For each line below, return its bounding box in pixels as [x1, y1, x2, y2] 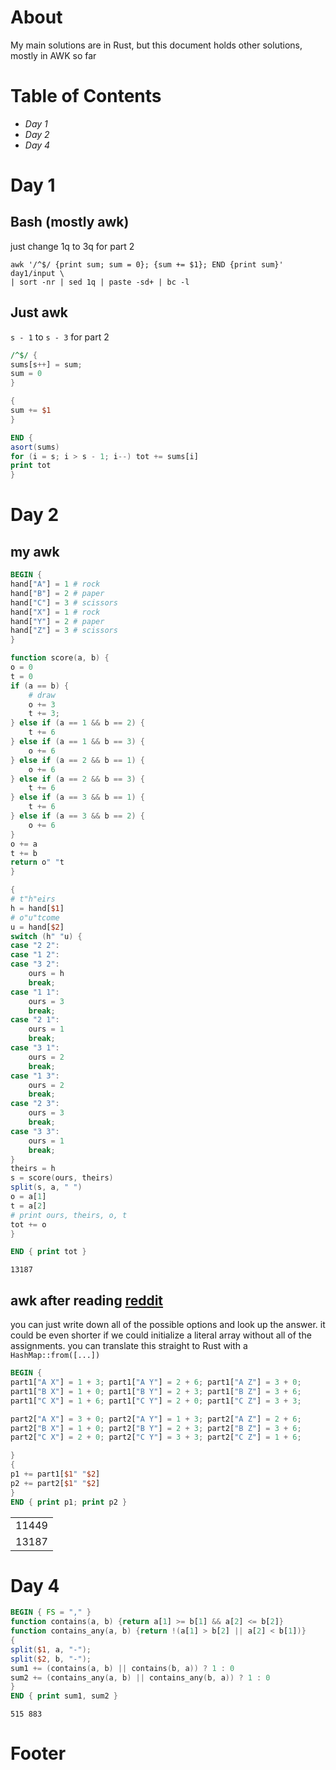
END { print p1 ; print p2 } [10, 1497, 128, 1507]
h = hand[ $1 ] [10, 903, 65, 913]
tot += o [10, 1219, 47, 1230]
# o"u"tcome [10, 912, 60, 923]
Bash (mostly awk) [10, 214, 130, 231]
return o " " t [10, 857, 65, 868]
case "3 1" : [10, 1043, 60, 1053]
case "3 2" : [10, 959, 60, 970]
